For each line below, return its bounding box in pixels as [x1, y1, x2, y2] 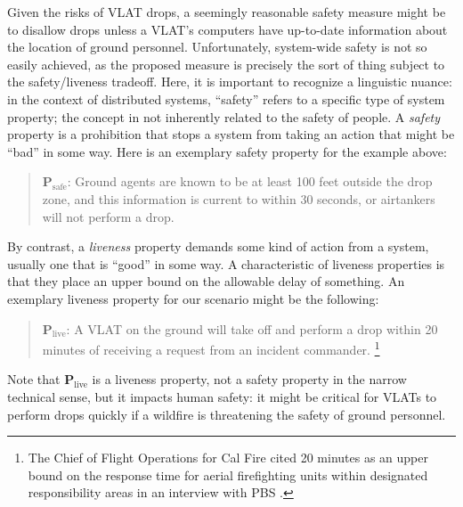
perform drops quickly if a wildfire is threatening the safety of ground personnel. [7, 405, 446, 423]
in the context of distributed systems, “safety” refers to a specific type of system [7, 89, 445, 108]
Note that [7, 370, 61, 388]
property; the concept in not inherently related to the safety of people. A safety [7, 107, 441, 126]
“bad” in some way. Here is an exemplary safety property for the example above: [7, 142, 447, 160]
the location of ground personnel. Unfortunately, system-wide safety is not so [7, 37, 427, 56]
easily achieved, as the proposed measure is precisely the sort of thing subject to [7, 54, 445, 73]
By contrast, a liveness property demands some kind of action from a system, [7, 237, 429, 256]
